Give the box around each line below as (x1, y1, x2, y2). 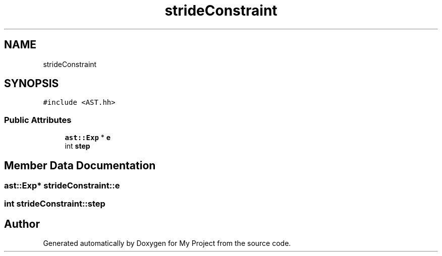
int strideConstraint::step (4, 199, 105, 209)
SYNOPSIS (4, 77, 59, 90)
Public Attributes (4, 114, 72, 125)
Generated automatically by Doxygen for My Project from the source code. (43, 239, 291, 248)
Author (4, 217, 40, 230)
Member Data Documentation (4, 159, 156, 172)
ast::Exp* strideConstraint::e (4, 180, 120, 191)
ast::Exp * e (65, 133, 111, 142)
